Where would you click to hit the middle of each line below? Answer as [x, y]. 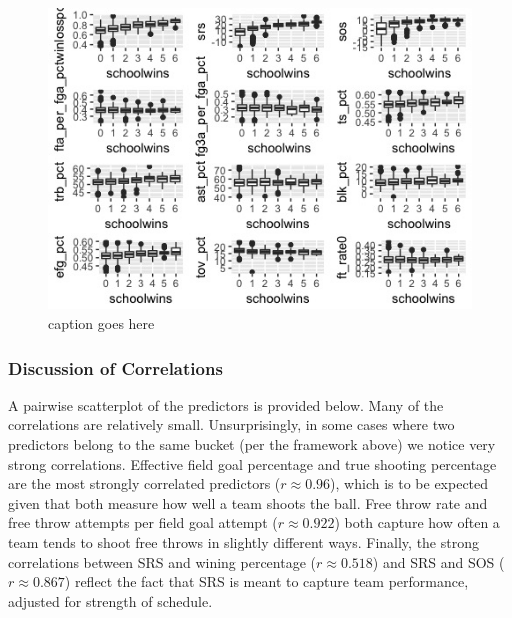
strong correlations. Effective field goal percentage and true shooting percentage [252, 463]
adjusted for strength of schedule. [110, 600]
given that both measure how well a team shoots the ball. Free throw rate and [248, 502]
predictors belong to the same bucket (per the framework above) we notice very [252, 444]
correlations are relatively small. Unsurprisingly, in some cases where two [231, 424]
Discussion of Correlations [115, 367]
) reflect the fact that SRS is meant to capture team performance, [266, 581]
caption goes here [101, 323]
